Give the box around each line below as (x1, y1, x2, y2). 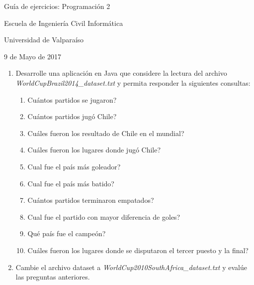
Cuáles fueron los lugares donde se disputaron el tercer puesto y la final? (27, 245, 249, 255)
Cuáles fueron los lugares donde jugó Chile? (27, 144, 161, 155)
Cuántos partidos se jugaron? (27, 94, 117, 105)
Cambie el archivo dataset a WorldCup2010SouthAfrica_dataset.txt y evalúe (15, 262, 247, 272)
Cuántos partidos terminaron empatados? (27, 195, 154, 205)
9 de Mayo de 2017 (4, 51, 62, 61)
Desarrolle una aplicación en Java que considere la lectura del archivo (15, 68, 227, 78)
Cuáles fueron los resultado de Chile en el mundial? (27, 128, 184, 138)
